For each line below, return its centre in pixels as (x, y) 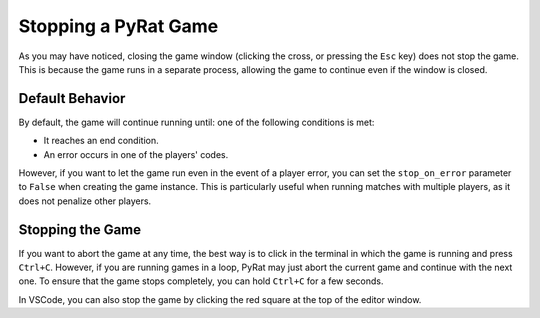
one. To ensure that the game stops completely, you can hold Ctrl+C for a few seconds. (201, 281)
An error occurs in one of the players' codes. (136, 154)
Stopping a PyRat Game (118, 26)
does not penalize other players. (85, 201)
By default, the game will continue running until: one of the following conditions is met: (196, 122)
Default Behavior (72, 98)
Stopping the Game (80, 229)
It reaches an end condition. (101, 141)
